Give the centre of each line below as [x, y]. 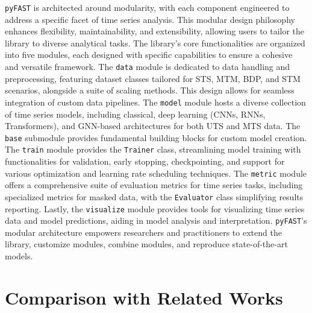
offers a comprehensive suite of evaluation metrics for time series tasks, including [154, 185]
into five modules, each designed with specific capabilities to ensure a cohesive [149, 55]
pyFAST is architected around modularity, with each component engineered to [147, 7]
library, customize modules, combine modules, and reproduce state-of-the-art [146, 244]
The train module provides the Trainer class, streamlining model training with [153, 149]
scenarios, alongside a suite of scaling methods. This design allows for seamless [150, 90]
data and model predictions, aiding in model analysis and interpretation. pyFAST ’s [156, 220]
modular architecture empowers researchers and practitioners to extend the [143, 232]
